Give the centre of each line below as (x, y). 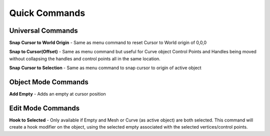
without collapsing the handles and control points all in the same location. (85, 59)
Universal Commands (44, 31)
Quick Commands (47, 13)
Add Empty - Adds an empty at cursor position (57, 94)
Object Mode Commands (49, 82)
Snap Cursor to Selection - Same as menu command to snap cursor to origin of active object (105, 68)
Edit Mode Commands (44, 108)
